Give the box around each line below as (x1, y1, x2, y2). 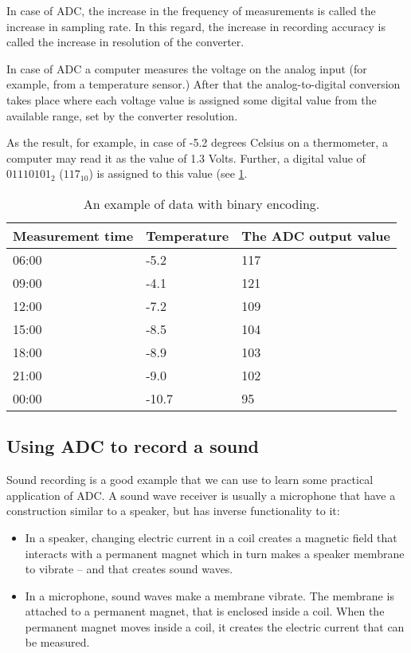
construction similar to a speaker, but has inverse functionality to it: (6, 502, 340, 519)
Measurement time (13, 226, 134, 245)
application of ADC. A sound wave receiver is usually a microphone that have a (6, 486, 396, 503)
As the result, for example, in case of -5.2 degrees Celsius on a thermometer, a (6, 134, 388, 151)
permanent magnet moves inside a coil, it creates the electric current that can (25, 618, 405, 635)
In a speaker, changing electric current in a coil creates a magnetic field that (25, 529, 397, 545)
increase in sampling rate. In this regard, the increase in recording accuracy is (6, 18, 386, 34)
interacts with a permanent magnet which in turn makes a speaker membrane (25, 545, 405, 561)
